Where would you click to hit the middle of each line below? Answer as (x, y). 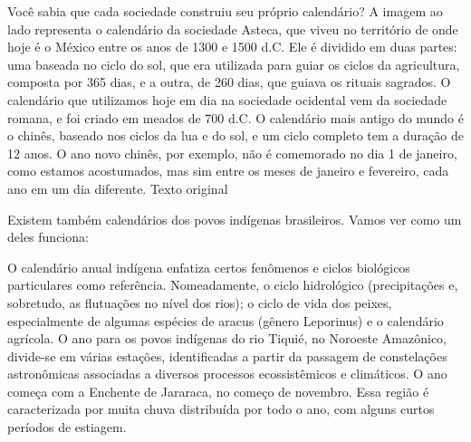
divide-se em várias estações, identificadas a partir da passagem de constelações (227, 356)
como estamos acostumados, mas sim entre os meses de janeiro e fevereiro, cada (228, 171)
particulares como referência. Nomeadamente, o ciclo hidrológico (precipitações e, (233, 285)
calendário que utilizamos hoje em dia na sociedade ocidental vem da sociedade (227, 99)
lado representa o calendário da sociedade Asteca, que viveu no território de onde (233, 29)
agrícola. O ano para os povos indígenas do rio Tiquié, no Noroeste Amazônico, (227, 338)
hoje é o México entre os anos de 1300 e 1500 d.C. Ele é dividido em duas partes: (232, 47)
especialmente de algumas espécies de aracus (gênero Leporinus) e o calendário (226, 320)
